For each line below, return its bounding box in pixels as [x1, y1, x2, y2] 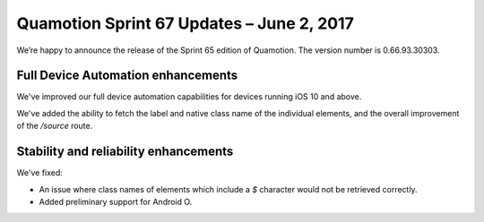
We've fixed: [16, 167, 63, 178]
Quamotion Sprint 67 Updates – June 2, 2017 [16, 13, 354, 33]
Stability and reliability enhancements [16, 144, 234, 159]
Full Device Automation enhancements [16, 68, 238, 83]
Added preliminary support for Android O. [39, 196, 193, 207]
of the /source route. [16, 121, 93, 132]
